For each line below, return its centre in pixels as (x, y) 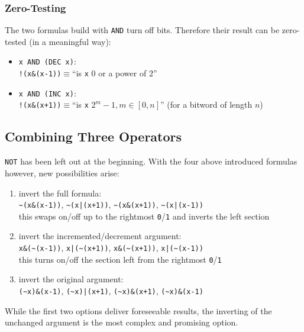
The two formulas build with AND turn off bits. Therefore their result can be (142, 30)
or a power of (122, 73)
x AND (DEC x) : (47, 61)
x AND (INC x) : (47, 93)
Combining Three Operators (93, 136)
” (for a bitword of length (206, 104)
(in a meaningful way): (70, 41)
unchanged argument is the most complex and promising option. (122, 322)
